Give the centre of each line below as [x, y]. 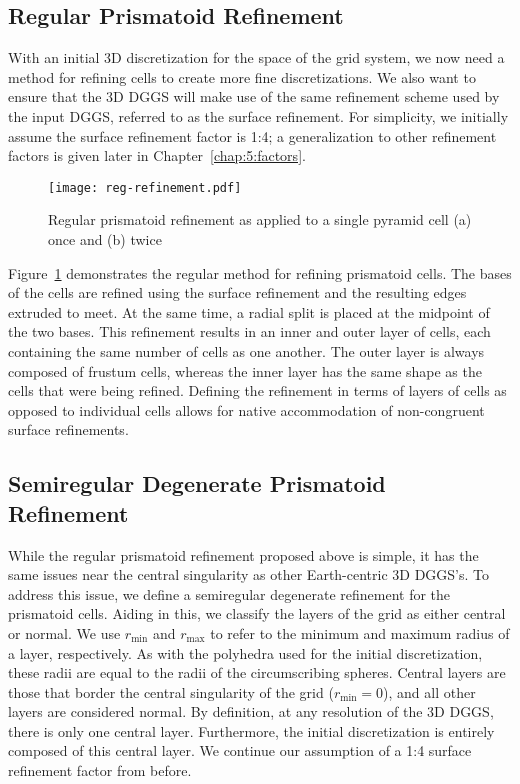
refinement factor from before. [100, 770]
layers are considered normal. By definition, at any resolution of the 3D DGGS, [251, 711]
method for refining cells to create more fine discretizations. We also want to [242, 76]
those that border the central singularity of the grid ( [171, 691]
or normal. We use [64, 632]
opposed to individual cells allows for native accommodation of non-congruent [246, 409]
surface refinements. [68, 429]
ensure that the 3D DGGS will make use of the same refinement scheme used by [254, 96]
